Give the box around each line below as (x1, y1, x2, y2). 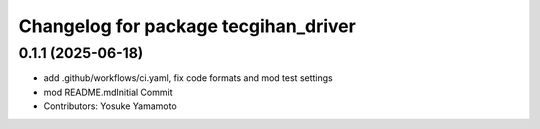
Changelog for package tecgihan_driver (18, 15, 357, 37)
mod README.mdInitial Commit (43, 86, 173, 98)
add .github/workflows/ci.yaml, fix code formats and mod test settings (43, 72, 334, 84)
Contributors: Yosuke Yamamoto (43, 100, 177, 112)
